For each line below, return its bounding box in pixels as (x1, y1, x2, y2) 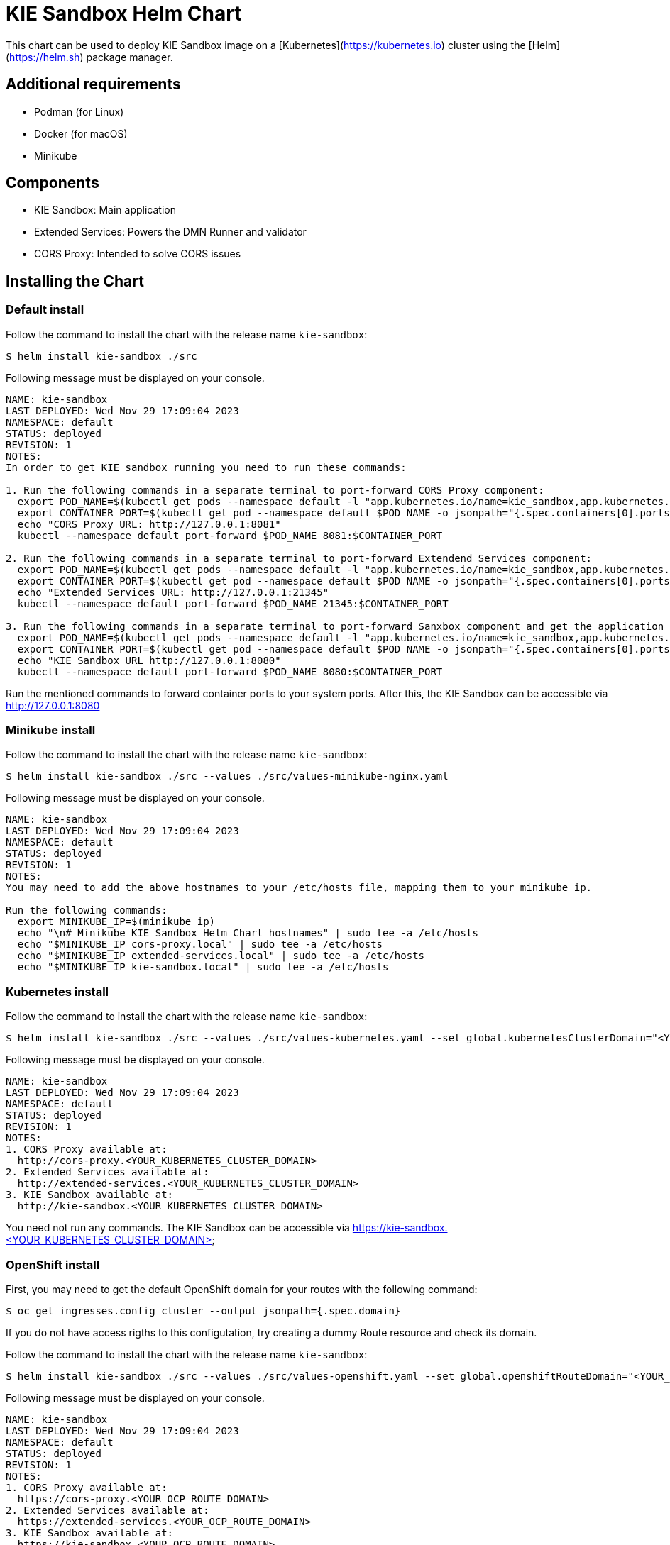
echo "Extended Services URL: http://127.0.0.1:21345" (17, 586, 329, 598)
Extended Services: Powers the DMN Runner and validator (34, 226, 307, 238)
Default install (6, 302, 84, 317)
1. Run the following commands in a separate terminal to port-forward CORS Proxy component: (6, 484, 544, 496)
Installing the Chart (6, 272, 144, 290)
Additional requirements (6, 75, 181, 94)
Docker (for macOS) (34, 127, 128, 140)
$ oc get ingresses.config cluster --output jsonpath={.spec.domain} (6, 1305, 401, 1317)
